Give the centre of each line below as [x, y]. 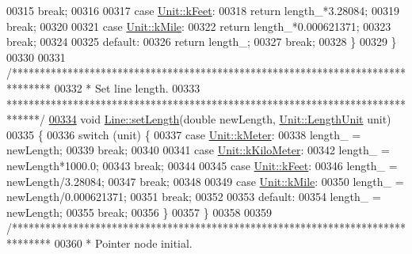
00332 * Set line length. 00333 [127, 87]
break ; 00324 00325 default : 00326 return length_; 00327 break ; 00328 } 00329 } [202, 42]
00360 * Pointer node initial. [123, 243]
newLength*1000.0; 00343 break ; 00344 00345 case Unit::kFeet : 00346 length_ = [202, 165]
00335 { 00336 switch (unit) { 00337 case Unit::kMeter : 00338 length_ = [184, 134]
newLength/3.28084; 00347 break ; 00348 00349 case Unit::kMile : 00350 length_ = [205, 181]
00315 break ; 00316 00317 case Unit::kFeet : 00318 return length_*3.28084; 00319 [203, 10]
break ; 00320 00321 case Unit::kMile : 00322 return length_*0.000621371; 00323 [199, 26]
